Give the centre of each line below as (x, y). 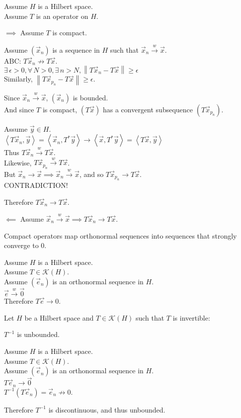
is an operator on (62, 16)
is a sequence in (76, 49)
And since (19, 109)
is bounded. (90, 97)
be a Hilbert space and (59, 317)
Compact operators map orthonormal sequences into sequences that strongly (120, 235)
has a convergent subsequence (148, 109)
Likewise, (18, 162)
